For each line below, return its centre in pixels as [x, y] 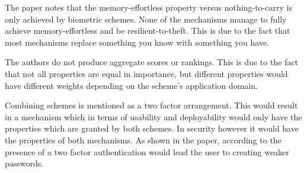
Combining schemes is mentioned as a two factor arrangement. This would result [151, 105]
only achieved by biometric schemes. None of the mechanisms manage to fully [146, 19]
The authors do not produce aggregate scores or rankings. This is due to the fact [151, 62]
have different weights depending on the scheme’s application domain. [131, 85]
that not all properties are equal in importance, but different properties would [146, 73]
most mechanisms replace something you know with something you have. [137, 42]
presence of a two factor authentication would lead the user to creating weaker [147, 151]
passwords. [24, 163]
